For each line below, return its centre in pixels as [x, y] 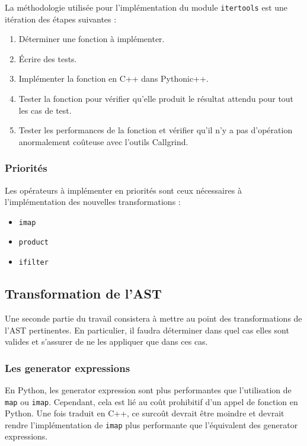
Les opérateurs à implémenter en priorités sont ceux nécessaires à [123, 190]
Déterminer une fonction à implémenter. [92, 39]
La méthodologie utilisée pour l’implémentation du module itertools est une [146, 7]
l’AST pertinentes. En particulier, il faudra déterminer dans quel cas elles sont [147, 330]
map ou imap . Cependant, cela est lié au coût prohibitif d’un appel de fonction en [151, 401]
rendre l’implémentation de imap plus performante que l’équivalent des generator [151, 424]
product [33, 243]
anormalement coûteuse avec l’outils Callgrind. [103, 141]
